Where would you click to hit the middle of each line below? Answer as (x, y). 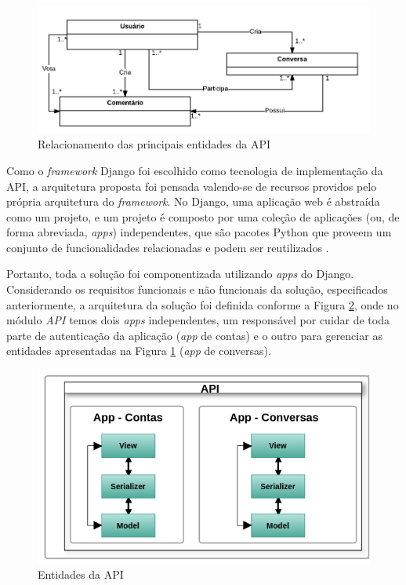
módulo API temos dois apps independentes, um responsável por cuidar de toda (198, 320)
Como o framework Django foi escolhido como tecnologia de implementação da (195, 170)
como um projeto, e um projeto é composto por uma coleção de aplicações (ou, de (203, 216)
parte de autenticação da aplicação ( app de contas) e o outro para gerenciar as (194, 335)
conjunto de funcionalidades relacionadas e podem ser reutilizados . (168, 247)
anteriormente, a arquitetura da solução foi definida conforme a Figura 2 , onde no (203, 304)
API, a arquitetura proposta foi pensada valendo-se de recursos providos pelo (192, 186)
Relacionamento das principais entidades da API (154, 144)
